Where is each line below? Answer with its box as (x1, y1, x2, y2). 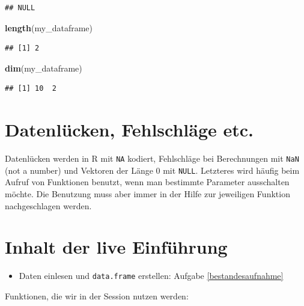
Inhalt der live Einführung (5, 234, 228, 259)
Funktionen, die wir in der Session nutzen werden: (5, 289, 189, 302)
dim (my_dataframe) (5, 61, 82, 74)
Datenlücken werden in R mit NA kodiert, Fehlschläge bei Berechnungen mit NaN (5, 152, 299, 165)
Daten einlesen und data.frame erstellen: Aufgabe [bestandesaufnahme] (19, 269, 284, 282)
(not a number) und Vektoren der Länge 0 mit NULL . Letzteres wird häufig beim (5, 164, 300, 176)
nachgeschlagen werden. (5, 199, 92, 212)
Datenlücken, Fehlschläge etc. (5, 117, 254, 142)
